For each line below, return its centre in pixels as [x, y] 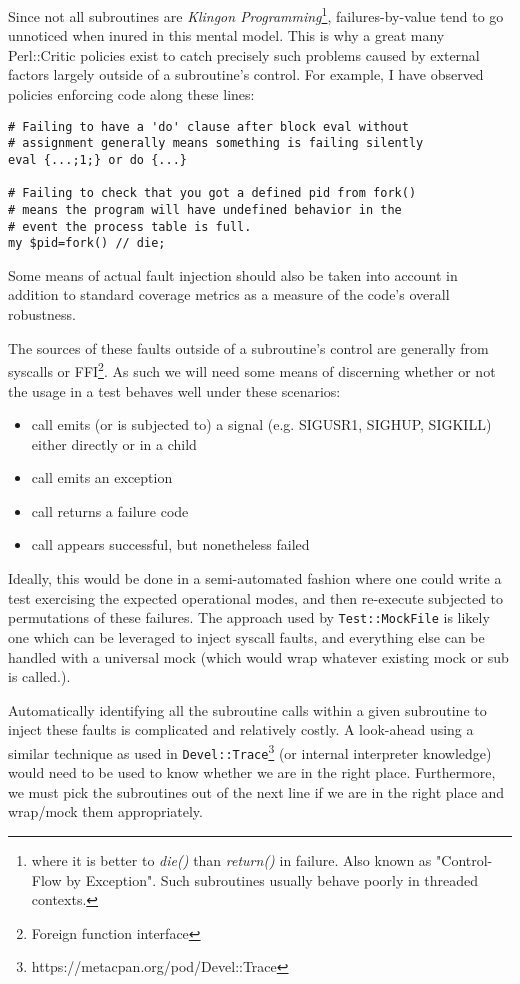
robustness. [42, 314]
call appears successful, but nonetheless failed [170, 544]
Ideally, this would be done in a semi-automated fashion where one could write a [255, 578]
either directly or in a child [114, 443]
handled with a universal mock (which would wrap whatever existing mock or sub [258, 656]
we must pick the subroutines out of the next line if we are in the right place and [256, 791]
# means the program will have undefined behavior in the [205, 209]
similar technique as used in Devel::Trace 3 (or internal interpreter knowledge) [250, 751]
